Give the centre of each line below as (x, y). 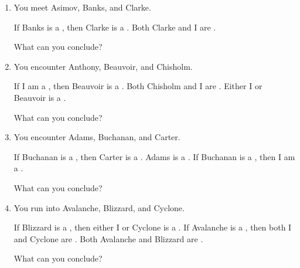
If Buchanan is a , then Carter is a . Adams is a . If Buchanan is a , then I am (154, 156)
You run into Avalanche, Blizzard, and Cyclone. (99, 207)
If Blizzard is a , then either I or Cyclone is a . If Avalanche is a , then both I (153, 227)
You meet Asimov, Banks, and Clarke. (82, 7)
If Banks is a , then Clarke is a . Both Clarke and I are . (115, 27)
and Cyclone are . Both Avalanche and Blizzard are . (108, 238)
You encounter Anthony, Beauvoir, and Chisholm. (103, 66)
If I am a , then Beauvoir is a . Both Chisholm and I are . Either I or (138, 86)
